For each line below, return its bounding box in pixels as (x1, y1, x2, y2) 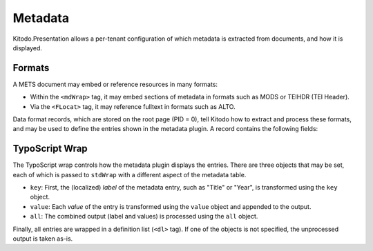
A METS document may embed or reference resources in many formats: (12, 80, 218, 88)
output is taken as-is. (12, 234, 73, 243)
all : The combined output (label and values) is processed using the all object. (30, 212, 258, 221)
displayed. (12, 43, 43, 52)
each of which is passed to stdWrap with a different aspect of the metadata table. (12, 170, 247, 179)
